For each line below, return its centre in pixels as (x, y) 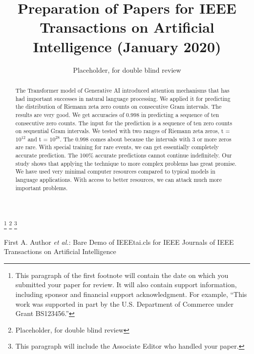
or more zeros (214, 139)
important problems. (42, 187)
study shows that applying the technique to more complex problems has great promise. (126, 163)
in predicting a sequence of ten (180, 114)
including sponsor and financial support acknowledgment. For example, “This (131, 294)
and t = (38, 139)
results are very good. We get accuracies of (70, 114)
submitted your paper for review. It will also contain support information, (126, 285)
